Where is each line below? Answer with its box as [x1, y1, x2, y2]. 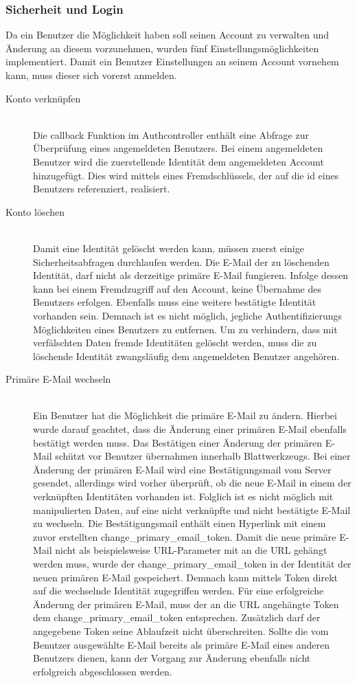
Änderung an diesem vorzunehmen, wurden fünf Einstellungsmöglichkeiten [5, 41, 319, 55]
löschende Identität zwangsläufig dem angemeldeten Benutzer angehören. [33, 348, 340, 363]
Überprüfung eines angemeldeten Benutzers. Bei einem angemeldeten [33, 141, 323, 155]
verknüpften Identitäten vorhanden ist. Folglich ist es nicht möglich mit [33, 489, 334, 504]
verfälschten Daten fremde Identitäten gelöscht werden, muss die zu [33, 335, 317, 350]
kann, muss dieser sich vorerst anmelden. [5, 68, 177, 82]
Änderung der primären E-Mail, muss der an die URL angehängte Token [33, 596, 339, 611]
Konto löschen [5, 204, 65, 219]
